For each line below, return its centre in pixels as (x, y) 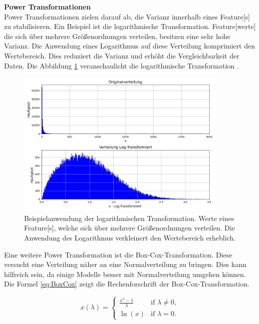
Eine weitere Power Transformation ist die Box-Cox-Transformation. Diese (118, 254)
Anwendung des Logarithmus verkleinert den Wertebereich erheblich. (130, 238)
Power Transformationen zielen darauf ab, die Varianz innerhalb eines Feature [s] (127, 16)
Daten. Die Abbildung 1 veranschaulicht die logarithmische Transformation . (121, 65)
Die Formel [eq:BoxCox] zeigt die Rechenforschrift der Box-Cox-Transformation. (127, 284)
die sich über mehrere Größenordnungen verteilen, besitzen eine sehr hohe (117, 36)
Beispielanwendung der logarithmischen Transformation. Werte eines (129, 218)
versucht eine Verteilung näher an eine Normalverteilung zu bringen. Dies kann (125, 264)
